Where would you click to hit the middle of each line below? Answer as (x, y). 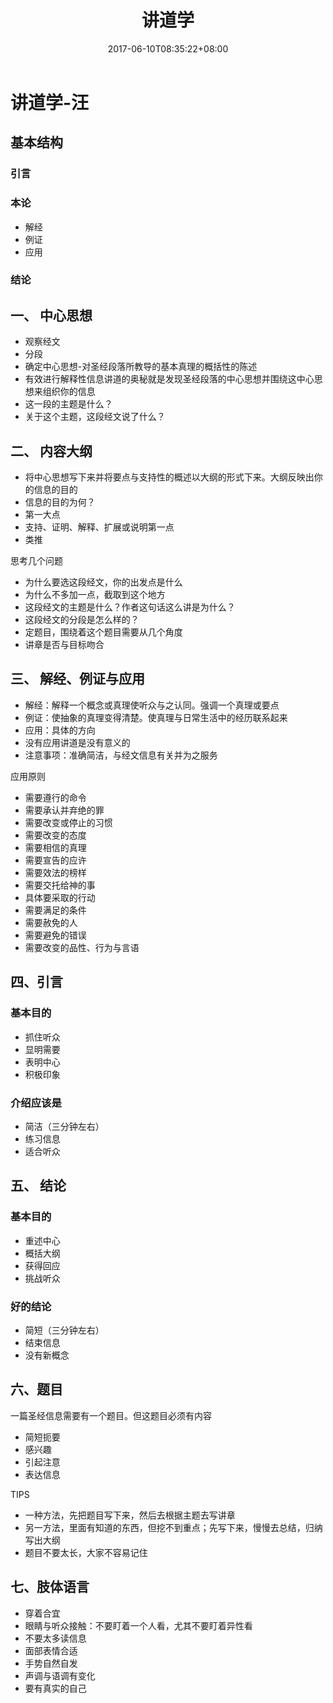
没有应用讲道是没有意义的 (77, 742)
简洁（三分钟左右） (64, 1126)
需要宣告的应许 (55, 860)
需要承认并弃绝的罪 (64, 810)
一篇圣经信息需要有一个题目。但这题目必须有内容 (111, 1415)
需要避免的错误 (55, 935)
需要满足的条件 (55, 910)
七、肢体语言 (50, 1587)
